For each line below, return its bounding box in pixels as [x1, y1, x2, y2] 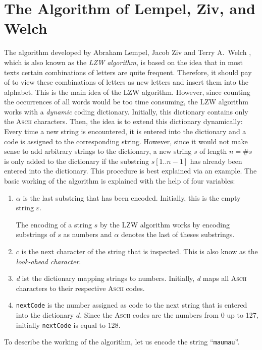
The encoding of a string [16, 219, 92, 229]
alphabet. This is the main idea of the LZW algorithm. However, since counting [4, 86, 250, 97]
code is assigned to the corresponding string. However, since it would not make [4, 136, 248, 146]
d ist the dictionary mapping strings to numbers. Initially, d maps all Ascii [16, 273, 247, 283]
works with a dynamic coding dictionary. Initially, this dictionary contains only [4, 106, 248, 116]
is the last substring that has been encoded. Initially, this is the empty [23, 192, 241, 203]
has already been [190, 155, 242, 166]
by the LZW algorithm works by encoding [99, 219, 230, 229]
